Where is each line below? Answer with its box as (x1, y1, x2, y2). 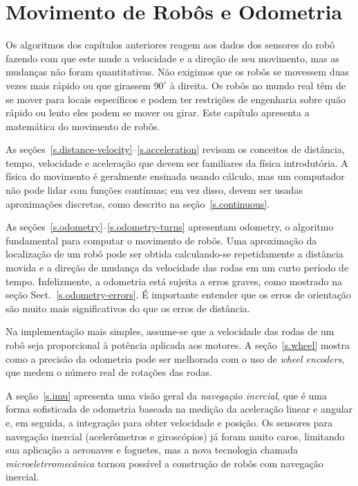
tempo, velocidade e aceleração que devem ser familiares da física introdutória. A (6, 155, 348, 170)
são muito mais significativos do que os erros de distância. (6, 300, 250, 315)
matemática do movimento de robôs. (6, 118, 160, 133)
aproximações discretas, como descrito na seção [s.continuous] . (6, 196, 270, 210)
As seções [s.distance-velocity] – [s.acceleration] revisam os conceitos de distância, (6, 142, 345, 156)
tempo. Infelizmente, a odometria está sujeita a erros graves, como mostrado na (6, 273, 343, 288)
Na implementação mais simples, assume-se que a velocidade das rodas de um (6, 324, 335, 339)
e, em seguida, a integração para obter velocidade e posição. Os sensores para (6, 415, 333, 429)
